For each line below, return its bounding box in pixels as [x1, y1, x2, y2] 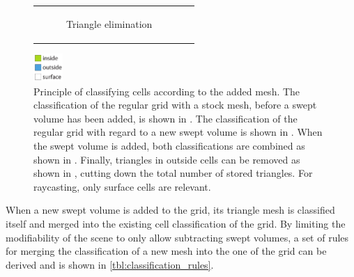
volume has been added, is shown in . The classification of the [33, 111, 298, 125]
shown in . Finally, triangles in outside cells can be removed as [33, 152, 300, 166]
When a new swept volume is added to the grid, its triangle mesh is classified [6, 203, 335, 217]
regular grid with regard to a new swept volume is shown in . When [33, 125, 323, 139]
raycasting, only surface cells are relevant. [33, 179, 211, 193]
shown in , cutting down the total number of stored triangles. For [33, 166, 313, 180]
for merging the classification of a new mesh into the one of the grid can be [6, 244, 327, 258]
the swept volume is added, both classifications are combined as [33, 138, 305, 152]
